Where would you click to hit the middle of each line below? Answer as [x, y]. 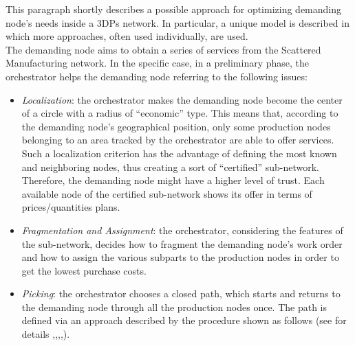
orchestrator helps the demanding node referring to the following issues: [157, 76]
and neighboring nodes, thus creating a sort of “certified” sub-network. [170, 166]
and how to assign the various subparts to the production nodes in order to [180, 257]
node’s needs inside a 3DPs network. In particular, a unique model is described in [177, 22]
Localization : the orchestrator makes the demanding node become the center [182, 99]
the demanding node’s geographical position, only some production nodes [176, 126]
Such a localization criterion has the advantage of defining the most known [179, 153]
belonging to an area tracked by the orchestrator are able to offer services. [178, 140]
